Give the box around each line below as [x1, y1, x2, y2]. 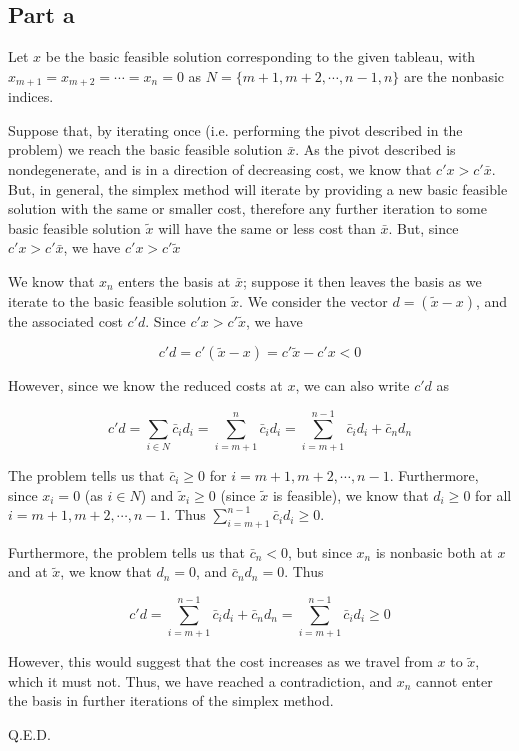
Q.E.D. [8, 723, 51, 744]
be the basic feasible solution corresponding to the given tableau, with [45, 46, 476, 67]
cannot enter [416, 670, 493, 691]
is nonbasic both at [375, 541, 493, 562]
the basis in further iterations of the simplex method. [8, 690, 334, 711]
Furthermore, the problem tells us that [8, 541, 245, 562]
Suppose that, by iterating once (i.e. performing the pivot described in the [8, 119, 463, 140]
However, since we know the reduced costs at [8, 375, 283, 396]
